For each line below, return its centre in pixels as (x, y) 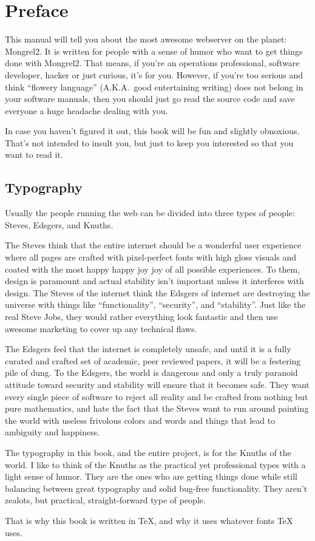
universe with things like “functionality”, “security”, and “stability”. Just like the (155, 305)
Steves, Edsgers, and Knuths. (59, 224)
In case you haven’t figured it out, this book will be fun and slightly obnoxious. (152, 131)
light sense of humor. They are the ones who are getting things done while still (151, 476)
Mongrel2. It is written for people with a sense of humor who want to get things (154, 51)
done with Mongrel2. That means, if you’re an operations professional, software (152, 63)
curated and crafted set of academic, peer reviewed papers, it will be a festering (153, 360)
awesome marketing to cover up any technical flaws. (101, 328)
